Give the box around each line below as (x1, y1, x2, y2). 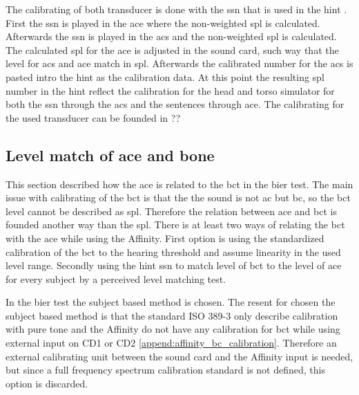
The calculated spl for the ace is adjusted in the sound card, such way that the (6, 42, 339, 57)
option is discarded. (6, 376, 88, 390)
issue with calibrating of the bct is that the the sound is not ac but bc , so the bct (6, 190, 351, 205)
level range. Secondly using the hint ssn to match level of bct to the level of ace (6, 258, 342, 273)
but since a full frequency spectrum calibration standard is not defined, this (6, 362, 325, 377)
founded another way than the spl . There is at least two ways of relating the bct (6, 217, 345, 232)
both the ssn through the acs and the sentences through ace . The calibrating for (6, 97, 345, 111)
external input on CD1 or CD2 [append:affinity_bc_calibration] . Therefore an (6, 336, 337, 350)
